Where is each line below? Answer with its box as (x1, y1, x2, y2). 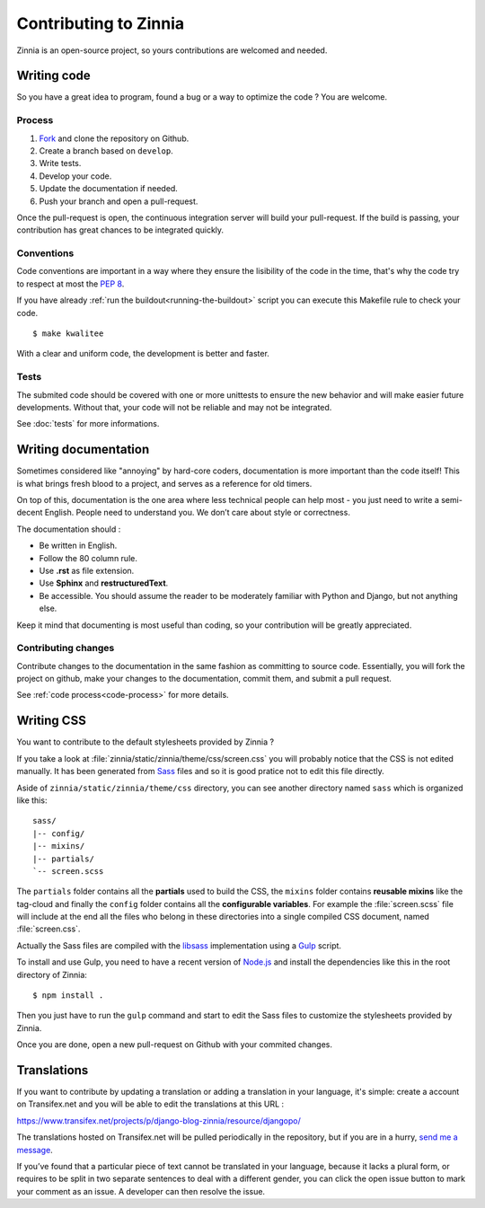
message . (16, 1144, 53, 1155)
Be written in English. (39, 540, 118, 551)
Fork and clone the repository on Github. (39, 133, 190, 144)
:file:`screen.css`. (16, 923, 81, 934)
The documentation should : (16, 524, 121, 534)
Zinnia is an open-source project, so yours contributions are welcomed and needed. (16, 45, 328, 56)
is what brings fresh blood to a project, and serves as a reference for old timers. (16, 478, 313, 489)
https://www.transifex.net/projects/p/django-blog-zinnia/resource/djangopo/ (16, 1115, 301, 1126)
